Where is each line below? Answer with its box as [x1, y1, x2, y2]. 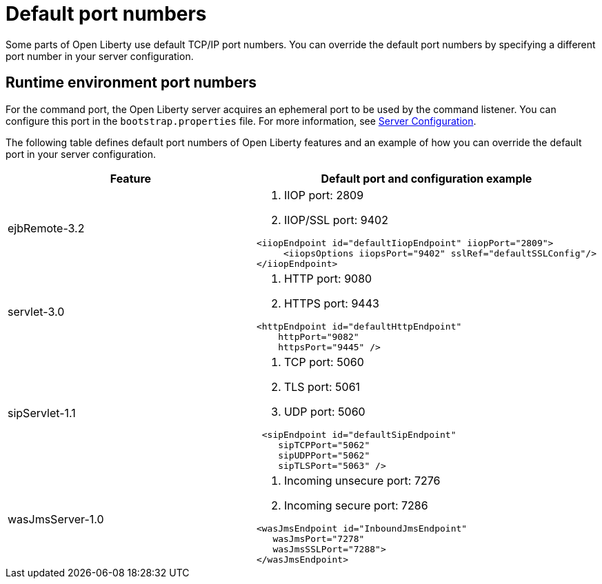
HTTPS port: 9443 [283, 296, 379, 310]
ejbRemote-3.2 [8, 221, 85, 236]
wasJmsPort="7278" [272, 533, 365, 544]
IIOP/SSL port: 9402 [283, 212, 388, 227]
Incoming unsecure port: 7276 [283, 473, 441, 487]
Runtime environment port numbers [6, 74, 257, 92]
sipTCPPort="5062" [278, 439, 370, 450]
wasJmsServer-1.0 [8, 512, 104, 526]
